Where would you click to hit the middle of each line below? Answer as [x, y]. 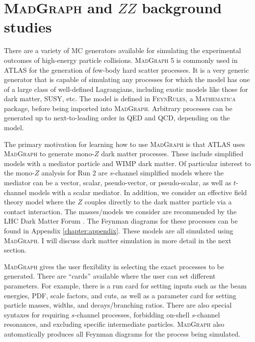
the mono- [19, 173]
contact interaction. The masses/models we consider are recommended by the [120, 211]
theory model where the [40, 202]
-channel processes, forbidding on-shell [132, 314]
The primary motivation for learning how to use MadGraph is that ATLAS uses [125, 144]
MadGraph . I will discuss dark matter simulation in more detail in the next [118, 240]
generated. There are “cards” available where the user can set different [110, 276]
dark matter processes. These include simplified [172, 154]
